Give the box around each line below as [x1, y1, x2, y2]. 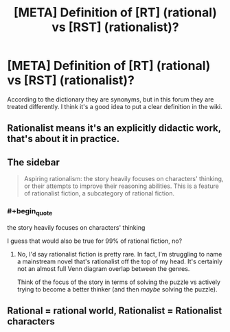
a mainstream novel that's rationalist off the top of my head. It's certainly [16, 257, 223, 265]
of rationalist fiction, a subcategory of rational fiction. [23, 189, 175, 198]
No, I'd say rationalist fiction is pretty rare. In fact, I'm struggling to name [16, 250, 222, 258]
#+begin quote [7, 206, 53, 217]
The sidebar [7, 156, 60, 168]
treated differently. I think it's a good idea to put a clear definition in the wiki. [7, 102, 222, 110]
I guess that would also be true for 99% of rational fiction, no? [7, 237, 183, 245]
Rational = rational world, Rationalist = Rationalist [7, 305, 222, 317]
